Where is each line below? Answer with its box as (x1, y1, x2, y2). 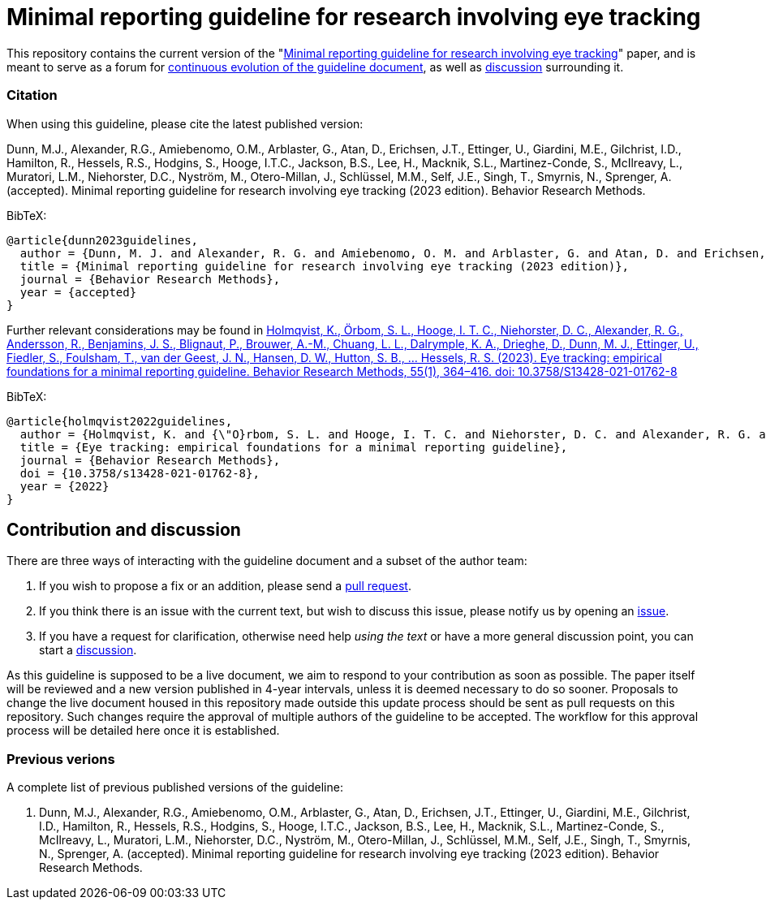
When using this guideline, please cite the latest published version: (6, 116, 364, 131)
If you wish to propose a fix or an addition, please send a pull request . (39, 579, 411, 593)
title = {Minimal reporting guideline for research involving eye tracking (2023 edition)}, (19, 259, 630, 273)
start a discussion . (39, 643, 137, 658)
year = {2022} (19, 479, 110, 493)
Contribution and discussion (6, 519, 241, 540)
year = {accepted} (19, 285, 137, 299)
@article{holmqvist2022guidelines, (6, 414, 233, 428)
